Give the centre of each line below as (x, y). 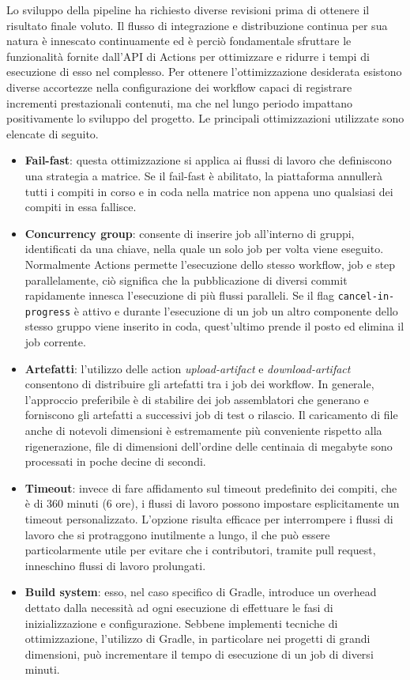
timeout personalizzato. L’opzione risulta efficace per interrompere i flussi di (209, 518)
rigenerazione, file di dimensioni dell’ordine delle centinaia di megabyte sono (209, 446)
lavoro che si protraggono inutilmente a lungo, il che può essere (177, 534)
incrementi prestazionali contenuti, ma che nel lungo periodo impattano (180, 102)
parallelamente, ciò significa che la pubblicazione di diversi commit (186, 280)
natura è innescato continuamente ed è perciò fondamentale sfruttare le (179, 41)
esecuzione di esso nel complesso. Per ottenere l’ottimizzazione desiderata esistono (204, 72)
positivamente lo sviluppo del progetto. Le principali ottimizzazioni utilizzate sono (205, 118)
